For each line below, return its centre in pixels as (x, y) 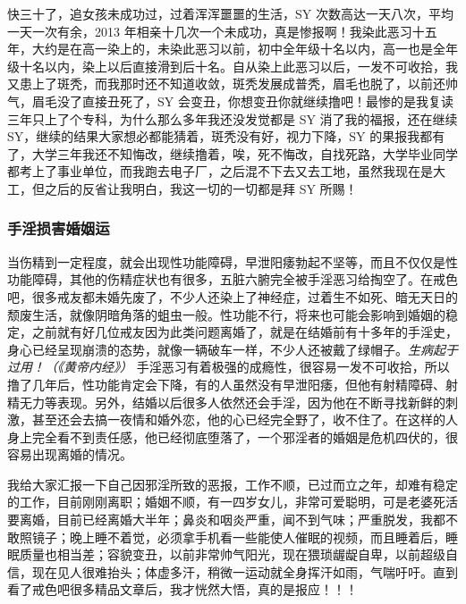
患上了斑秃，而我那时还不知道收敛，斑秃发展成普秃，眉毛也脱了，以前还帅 (238, 84)
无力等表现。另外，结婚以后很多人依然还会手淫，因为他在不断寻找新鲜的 (232, 402)
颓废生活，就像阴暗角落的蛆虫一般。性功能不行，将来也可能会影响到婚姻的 (226, 314)
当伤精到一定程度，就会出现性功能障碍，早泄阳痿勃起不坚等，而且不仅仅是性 (233, 261)
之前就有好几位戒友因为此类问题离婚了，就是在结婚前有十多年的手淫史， (245, 332)
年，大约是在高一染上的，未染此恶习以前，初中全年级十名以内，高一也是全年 (233, 49)
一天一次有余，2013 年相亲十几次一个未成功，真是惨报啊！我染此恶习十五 (222, 31)
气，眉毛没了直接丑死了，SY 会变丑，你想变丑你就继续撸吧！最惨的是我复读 (230, 101)
